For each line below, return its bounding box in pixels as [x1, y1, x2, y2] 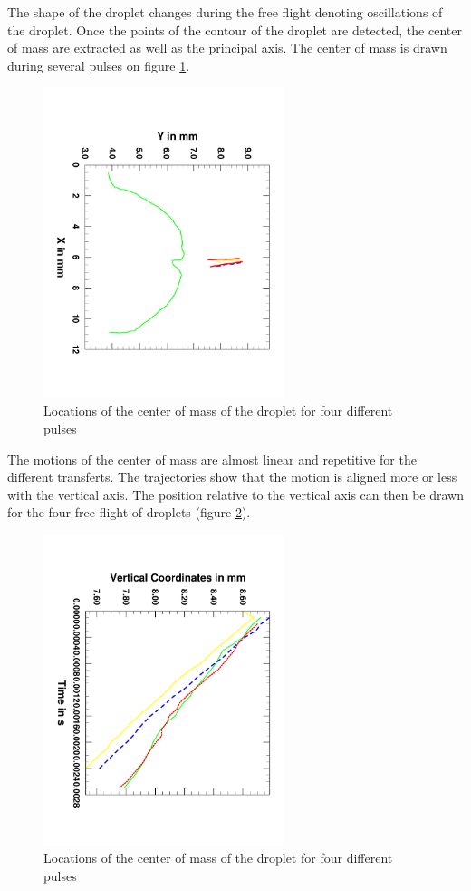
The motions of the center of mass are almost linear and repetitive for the [7, 449, 417, 468]
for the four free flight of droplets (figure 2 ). [7, 503, 251, 522]
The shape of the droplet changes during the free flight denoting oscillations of [7, 3, 443, 21]
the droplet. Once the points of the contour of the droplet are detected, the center [7, 20, 462, 39]
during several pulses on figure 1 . [7, 55, 190, 74]
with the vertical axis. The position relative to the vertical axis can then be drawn [7, 485, 464, 504]
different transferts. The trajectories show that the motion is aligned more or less [7, 467, 457, 486]
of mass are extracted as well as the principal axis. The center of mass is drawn [7, 38, 447, 57]
